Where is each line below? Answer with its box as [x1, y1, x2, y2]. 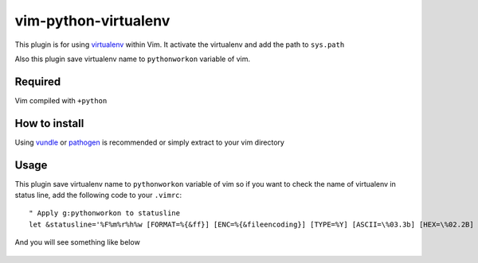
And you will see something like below [14, 238, 141, 247]
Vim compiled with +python [14, 95, 108, 105]
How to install [14, 116, 84, 130]
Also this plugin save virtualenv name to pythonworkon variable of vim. [14, 54, 251, 64]
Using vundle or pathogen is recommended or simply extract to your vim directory [14, 137, 284, 147]
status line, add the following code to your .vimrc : [14, 191, 182, 200]
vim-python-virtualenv [14, 12, 170, 29]
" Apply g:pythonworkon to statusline [29, 209, 181, 218]
